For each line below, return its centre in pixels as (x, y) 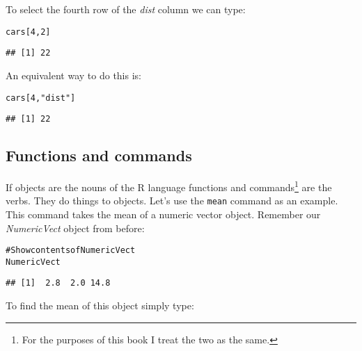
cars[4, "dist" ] (41, 98)
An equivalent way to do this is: (73, 75)
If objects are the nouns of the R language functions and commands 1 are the (169, 186)
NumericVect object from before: (75, 228)
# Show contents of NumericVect (71, 251)
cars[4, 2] (28, 32)
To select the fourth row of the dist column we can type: (126, 9)
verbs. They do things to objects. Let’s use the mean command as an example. (172, 201)
